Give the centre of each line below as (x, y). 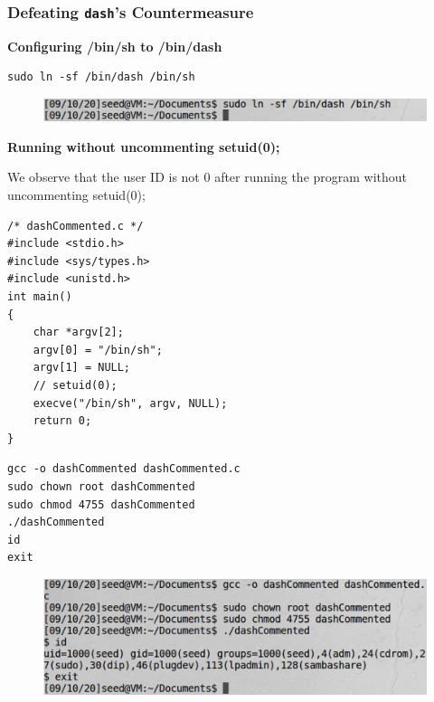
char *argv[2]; (78, 332)
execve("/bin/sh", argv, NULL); (130, 403)
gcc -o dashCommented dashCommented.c (124, 469)
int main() (40, 296)
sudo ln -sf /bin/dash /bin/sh (101, 77)
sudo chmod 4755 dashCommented (101, 504)
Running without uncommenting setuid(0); (144, 146)
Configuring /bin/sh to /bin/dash (115, 46)
